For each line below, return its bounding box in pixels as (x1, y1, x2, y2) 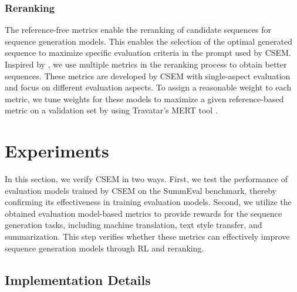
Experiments (5, 139, 109, 163)
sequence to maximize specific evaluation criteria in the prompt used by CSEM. (5, 46, 291, 59)
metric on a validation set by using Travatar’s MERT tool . (5, 104, 218, 116)
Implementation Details (5, 270, 151, 288)
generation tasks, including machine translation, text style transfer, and (5, 219, 262, 231)
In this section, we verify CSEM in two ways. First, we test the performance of (5, 173, 288, 185)
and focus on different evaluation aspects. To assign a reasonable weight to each (5, 81, 292, 93)
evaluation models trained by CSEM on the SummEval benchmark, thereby (5, 184, 277, 196)
